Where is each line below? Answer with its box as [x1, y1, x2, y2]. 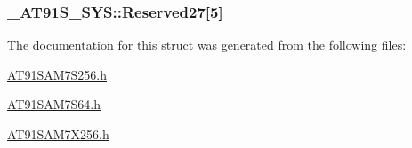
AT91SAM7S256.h [7, 65, 108, 83]
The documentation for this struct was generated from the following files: [7, 35, 407, 54]
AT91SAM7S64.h [7, 95, 101, 113]
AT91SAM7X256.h [7, 125, 109, 143]
